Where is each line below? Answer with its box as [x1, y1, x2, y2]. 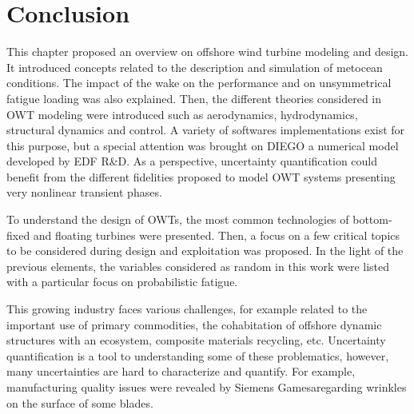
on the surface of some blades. [6, 394, 153, 411]
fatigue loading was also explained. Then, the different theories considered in [6, 90, 382, 106]
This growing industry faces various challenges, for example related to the [6, 301, 368, 317]
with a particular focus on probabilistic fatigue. [6, 273, 238, 290]
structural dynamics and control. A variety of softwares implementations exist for [6, 121, 405, 138]
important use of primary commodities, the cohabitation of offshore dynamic [6, 316, 382, 332]
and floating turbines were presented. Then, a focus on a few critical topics [33, 226, 400, 243]
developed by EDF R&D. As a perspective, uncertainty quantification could [6, 153, 378, 169]
